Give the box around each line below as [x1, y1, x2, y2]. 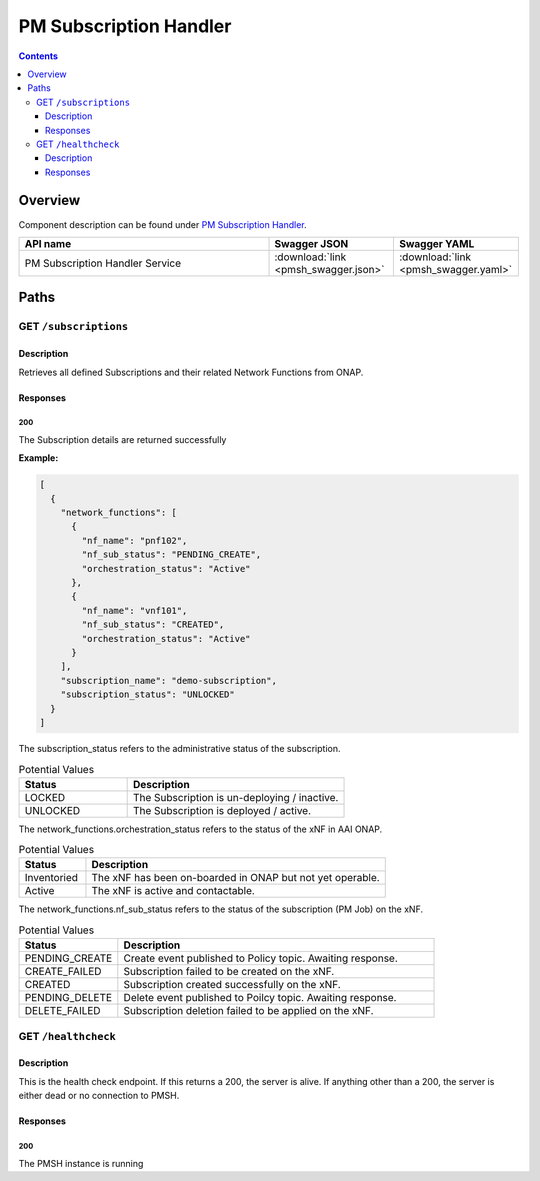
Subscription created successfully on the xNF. [123, 978, 341, 992]
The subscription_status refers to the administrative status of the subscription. [18, 742, 341, 754]
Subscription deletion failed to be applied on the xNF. [123, 1004, 374, 1018]
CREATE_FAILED [24, 965, 102, 979]
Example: [18, 452, 59, 464]
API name [24, 236, 72, 250]
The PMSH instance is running [18, 1157, 144, 1169]
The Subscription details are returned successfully [18, 433, 227, 445]
